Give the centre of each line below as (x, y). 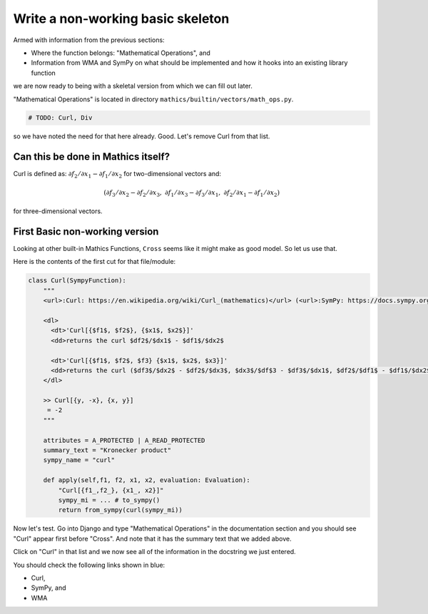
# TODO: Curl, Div (60, 118)
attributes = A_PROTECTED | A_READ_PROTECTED (124, 440)
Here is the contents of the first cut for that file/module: (95, 262)
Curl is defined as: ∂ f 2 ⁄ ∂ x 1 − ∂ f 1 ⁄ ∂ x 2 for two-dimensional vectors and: (117, 175)
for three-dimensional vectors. (58, 211)
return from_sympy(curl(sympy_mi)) (121, 510)
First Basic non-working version (86, 231)
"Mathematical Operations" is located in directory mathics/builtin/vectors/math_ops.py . (153, 99)
